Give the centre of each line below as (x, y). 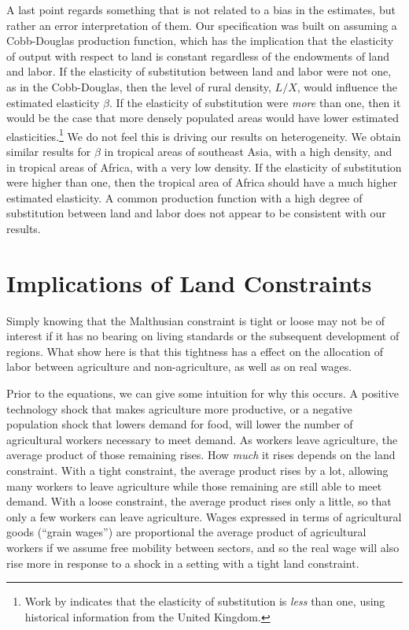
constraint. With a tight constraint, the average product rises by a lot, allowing (197, 471)
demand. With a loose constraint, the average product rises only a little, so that (199, 501)
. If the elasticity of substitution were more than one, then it (255, 102)
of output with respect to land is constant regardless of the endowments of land (198, 56)
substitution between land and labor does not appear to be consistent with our (196, 213)
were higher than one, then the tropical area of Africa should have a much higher (202, 182)
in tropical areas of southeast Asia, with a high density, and (248, 151)
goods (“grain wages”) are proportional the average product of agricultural (186, 532)
